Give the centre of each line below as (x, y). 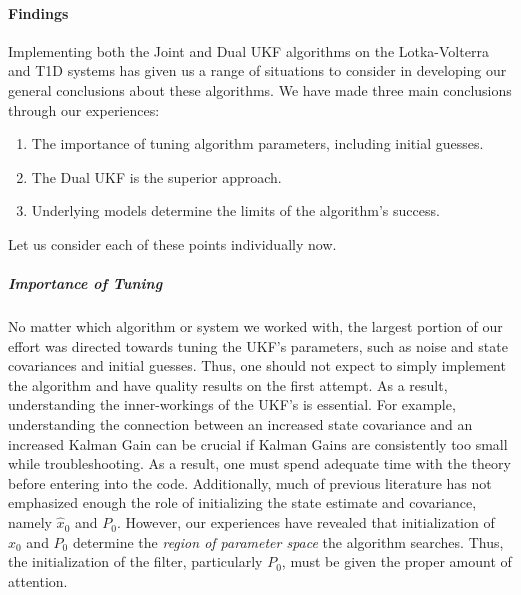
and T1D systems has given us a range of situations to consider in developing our (257, 70)
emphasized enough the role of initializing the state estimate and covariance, (242, 502)
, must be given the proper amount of (396, 561)
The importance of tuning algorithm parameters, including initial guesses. (257, 143)
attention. (38, 580)
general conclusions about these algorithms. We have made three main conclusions (260, 89)
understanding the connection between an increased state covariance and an (240, 424)
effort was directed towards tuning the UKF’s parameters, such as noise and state (258, 345)
